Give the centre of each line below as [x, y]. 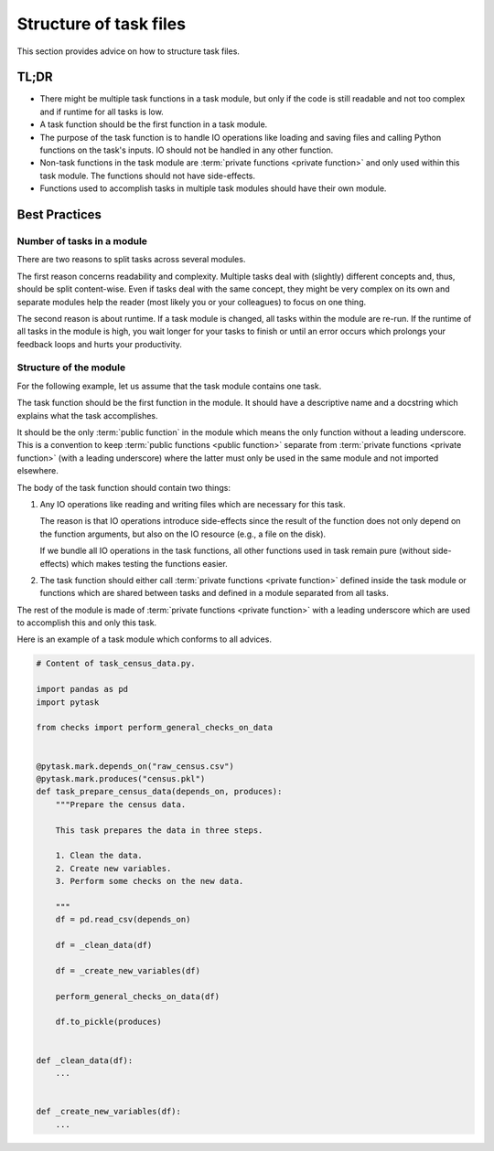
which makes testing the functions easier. [149, 563]
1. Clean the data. [99, 856]
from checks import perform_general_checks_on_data [155, 728]
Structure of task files [102, 24]
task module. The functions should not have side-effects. [148, 176]
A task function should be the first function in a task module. [154, 124]
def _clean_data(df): [85, 1060]
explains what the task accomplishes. [88, 415]
